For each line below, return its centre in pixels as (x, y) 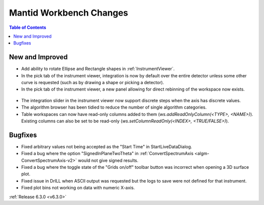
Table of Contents (28, 27)
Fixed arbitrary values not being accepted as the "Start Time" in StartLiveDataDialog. (107, 146)
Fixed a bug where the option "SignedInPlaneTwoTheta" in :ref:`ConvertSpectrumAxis (107, 154)
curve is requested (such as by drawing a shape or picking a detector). (93, 83)
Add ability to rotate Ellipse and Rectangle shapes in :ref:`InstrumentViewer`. (98, 69)
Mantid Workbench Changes (68, 13)
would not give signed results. (108, 160)
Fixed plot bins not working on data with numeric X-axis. (78, 188)
